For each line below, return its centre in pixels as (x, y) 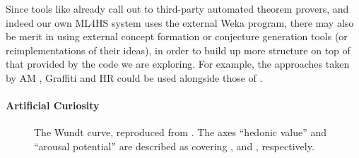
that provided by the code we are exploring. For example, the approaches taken (178, 64)
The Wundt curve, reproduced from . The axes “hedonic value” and (181, 132)
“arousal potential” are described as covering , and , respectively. (174, 146)
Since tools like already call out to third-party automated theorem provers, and (177, 8)
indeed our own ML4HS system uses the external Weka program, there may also (180, 22)
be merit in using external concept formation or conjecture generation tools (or (177, 36)
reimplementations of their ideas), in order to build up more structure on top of (178, 50)
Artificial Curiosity (53, 105)
